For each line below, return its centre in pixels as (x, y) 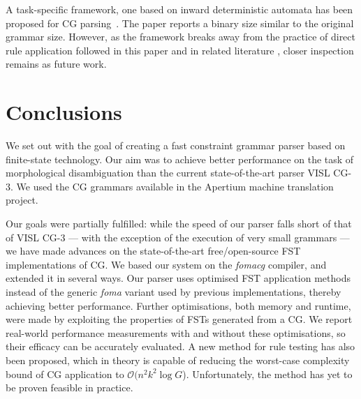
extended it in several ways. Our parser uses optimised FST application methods (178, 278)
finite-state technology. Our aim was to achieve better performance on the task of (180, 159)
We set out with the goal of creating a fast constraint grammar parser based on (176, 145)
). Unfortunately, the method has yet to (267, 374)
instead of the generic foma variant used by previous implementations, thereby (174, 292)
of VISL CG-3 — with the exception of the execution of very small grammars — (178, 237)
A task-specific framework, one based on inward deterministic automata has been (179, 9)
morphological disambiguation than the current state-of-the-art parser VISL (168, 173)
